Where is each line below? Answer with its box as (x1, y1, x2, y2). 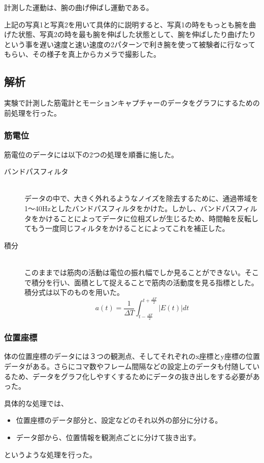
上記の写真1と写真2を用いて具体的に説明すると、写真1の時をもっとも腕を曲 (4, 19, 256, 29)
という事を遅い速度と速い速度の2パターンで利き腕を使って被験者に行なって (4, 39, 255, 49)
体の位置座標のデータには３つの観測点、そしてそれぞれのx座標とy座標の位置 (4, 351, 260, 361)
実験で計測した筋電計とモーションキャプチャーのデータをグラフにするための (4, 97, 260, 108)
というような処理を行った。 (4, 449, 96, 459)
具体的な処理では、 (4, 398, 68, 408)
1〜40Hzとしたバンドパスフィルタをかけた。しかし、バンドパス (24, 203, 236, 213)
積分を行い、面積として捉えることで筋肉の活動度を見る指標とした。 (31, 277, 258, 287)
